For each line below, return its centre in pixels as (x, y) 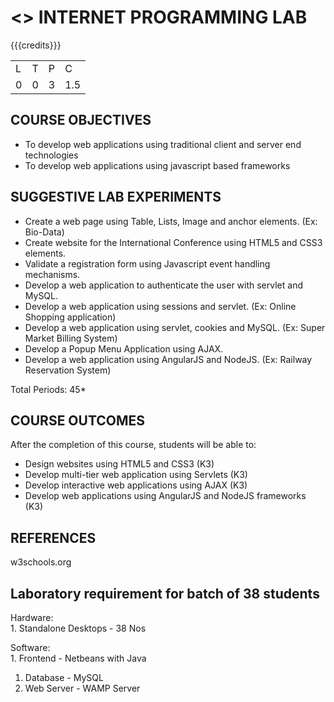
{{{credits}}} (36, 45)
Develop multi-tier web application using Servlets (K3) (136, 475)
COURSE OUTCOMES (78, 420)
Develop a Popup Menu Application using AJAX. (124, 348)
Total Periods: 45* (48, 389)
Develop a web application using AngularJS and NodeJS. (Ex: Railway (168, 359)
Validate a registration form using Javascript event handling (147, 263)
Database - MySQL (64, 677)
